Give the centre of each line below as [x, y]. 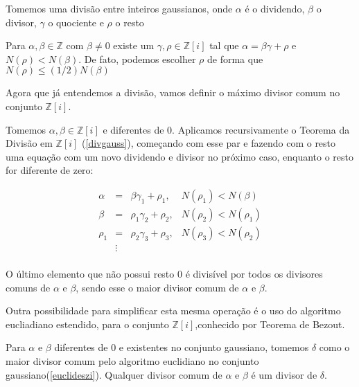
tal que [224, 45]
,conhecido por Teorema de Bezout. [270, 324]
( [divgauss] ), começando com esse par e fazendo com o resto [209, 143]
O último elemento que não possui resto [90, 274]
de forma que [235, 58]
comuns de [28, 287]
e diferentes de [133, 129]
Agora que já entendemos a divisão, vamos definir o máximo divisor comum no [173, 92]
